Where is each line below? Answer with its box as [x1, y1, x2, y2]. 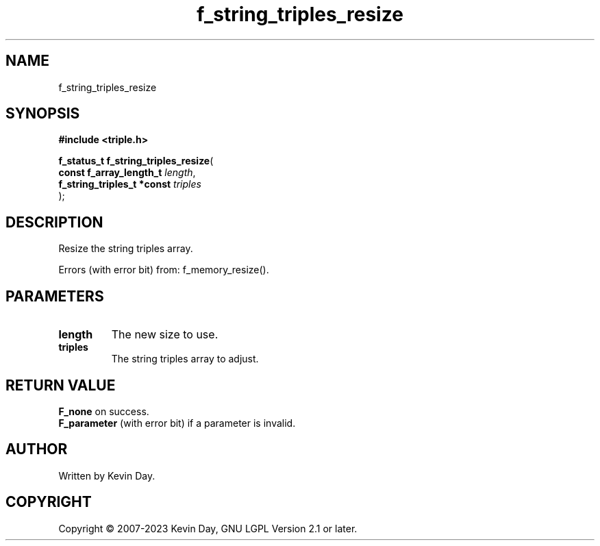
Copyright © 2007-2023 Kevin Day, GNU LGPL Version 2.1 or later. [58, 522, 358, 534]
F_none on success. [58, 405, 149, 417]
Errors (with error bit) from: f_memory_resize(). [58, 264, 269, 276]
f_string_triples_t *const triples [58, 178, 201, 190]
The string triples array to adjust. [111, 353, 259, 365]
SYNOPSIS [5, 105, 80, 123]
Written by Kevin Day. [58, 469, 155, 482]
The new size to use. [111, 327, 218, 342]
